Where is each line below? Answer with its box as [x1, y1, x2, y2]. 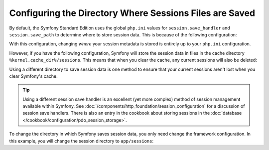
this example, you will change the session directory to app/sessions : [9, 138, 154, 144]
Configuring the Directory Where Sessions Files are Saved [9, 7, 256, 18]
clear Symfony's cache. [9, 73, 58, 79]
